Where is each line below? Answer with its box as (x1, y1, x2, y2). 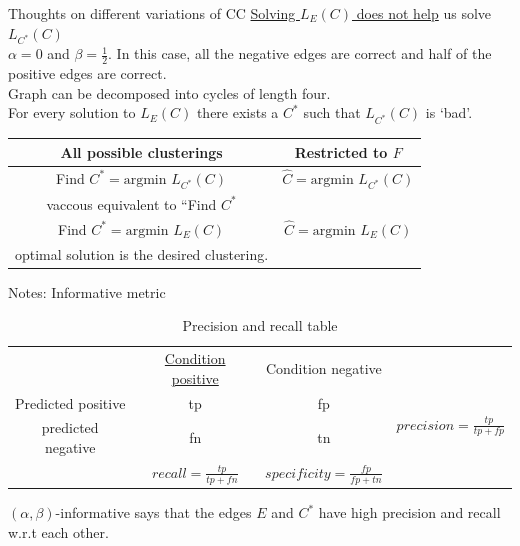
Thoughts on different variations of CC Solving (8, 3, 296, 23)
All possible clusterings (60, 141, 223, 162)
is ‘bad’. (425, 102, 473, 123)
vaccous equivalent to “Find (46, 193, 217, 214)
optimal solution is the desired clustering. (15, 243, 269, 264)
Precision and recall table (182, 315, 338, 336)
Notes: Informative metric (8, 281, 166, 302)
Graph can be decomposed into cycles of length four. (8, 82, 331, 103)
